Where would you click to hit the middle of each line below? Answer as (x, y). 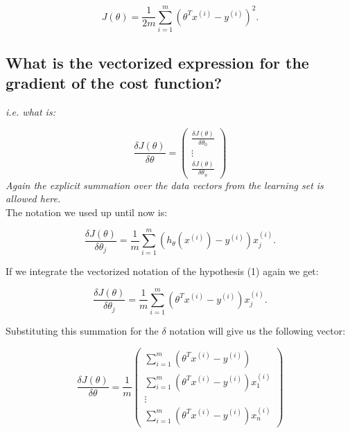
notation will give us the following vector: (257, 331)
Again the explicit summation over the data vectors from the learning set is (165, 185)
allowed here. (33, 198)
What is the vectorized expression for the (157, 62)
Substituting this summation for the (82, 331)
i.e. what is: (30, 111)
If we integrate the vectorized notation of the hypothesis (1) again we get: (162, 271)
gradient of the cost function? (114, 82)
